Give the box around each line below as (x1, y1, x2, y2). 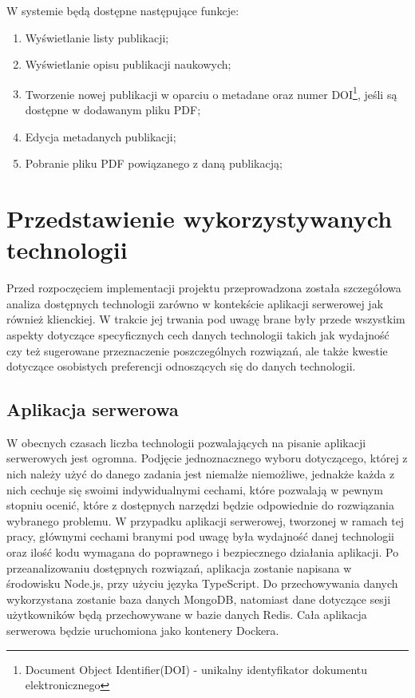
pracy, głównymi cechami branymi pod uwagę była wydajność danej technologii (6, 528, 394, 545)
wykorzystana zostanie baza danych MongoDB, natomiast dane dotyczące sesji (6, 590, 391, 607)
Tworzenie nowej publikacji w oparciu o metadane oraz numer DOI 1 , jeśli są (25, 83, 397, 102)
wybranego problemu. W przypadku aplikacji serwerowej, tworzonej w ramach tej (6, 512, 405, 529)
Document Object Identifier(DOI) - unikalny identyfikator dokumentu (25, 660, 368, 677)
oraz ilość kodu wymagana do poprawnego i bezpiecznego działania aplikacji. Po (6, 544, 399, 561)
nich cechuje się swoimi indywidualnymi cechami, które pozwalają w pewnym (6, 481, 383, 498)
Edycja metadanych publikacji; (25, 128, 176, 145)
